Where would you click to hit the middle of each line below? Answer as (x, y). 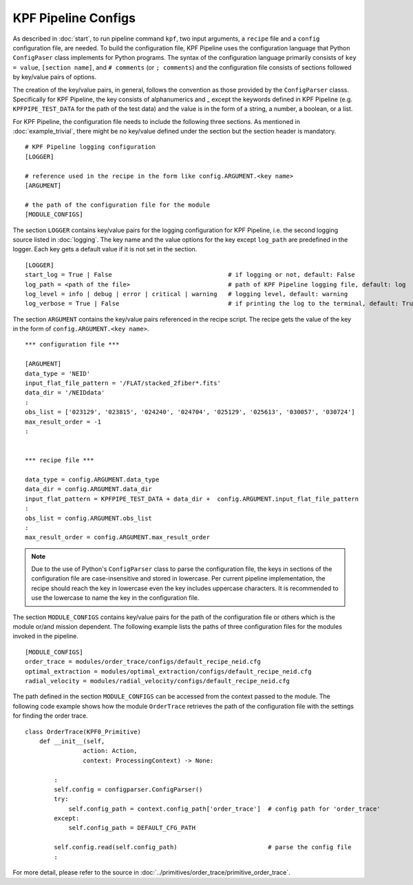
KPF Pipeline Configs (74, 18)
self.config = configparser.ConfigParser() (128, 789)
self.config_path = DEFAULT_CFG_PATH (132, 828)
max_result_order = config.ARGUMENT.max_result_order (117, 538)
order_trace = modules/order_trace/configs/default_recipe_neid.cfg (143, 662)
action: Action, (110, 751)
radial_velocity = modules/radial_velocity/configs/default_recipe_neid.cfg (158, 681)
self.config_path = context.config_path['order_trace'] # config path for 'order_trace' (225, 809)
